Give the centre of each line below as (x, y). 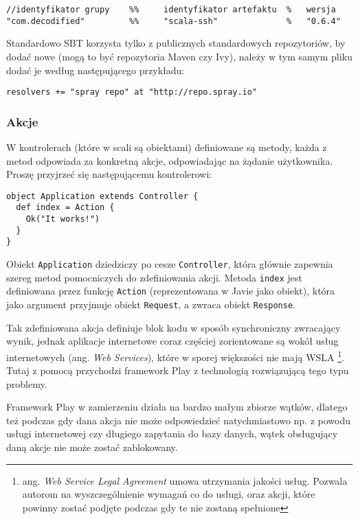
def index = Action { (65, 208)
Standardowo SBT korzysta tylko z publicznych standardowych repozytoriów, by (176, 43)
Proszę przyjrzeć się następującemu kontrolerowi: (109, 174)
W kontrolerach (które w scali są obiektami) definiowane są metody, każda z (167, 147)
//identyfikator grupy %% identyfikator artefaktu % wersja (171, 10)
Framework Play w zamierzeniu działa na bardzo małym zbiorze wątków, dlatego (177, 407)
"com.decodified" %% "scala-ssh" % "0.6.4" (174, 21)
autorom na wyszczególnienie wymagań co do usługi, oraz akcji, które (169, 494)
